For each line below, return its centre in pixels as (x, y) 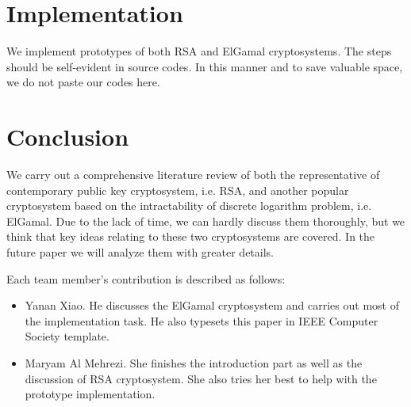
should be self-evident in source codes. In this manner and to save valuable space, (205, 66)
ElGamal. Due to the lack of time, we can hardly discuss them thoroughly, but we (206, 221)
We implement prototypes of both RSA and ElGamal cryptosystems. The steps (199, 51)
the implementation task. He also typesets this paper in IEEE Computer (202, 320)
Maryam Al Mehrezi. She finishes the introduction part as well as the (194, 362)
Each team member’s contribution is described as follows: (146, 278)
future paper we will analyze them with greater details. (140, 252)
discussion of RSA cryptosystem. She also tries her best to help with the (201, 378)
